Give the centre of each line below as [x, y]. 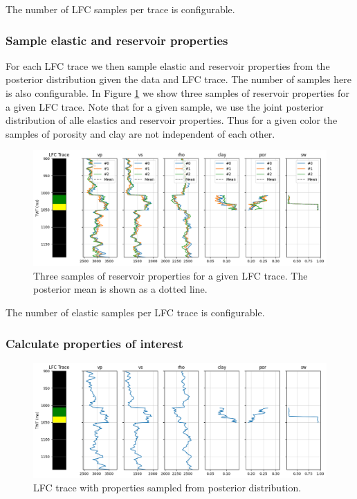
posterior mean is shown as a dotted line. [120, 289]
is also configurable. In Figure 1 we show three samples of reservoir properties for [177, 93]
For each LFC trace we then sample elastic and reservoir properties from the [168, 65]
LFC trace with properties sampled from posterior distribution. [167, 488]
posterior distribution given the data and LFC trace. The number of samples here [178, 79]
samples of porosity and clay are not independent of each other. [140, 133]
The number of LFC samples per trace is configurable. [120, 9]
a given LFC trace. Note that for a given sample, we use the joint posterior [165, 106]
